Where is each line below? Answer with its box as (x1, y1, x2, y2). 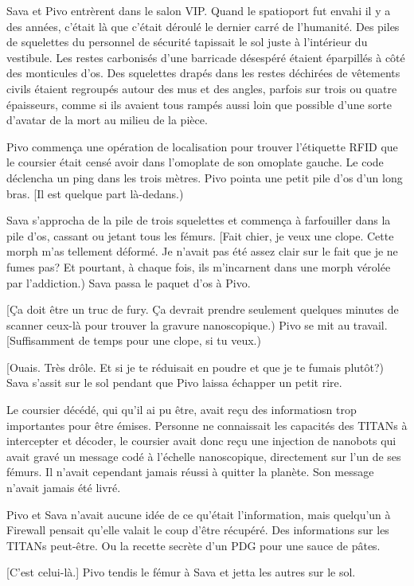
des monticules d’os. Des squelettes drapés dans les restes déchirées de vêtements (6, 64, 400, 81)
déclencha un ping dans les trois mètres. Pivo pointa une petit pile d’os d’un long (6, 169, 403, 186)
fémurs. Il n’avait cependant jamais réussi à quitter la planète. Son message (6, 463, 374, 480)
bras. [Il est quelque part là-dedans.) (6, 185, 184, 201)
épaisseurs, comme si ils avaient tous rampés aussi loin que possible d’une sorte (6, 96, 392, 112)
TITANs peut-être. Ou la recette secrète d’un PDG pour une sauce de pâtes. (6, 537, 381, 553)
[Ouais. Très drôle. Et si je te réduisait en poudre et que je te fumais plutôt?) (6, 358, 385, 375)
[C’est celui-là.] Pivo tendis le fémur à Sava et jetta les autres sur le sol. (6, 564, 356, 580)
